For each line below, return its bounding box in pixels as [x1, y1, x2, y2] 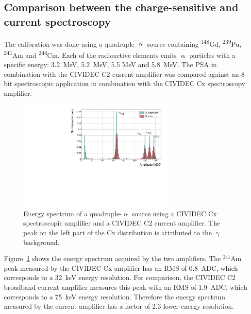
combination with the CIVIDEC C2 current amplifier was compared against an [4, 69, 239, 79]
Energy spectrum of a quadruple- [23, 208, 122, 218]
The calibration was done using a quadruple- [4, 38, 137, 49]
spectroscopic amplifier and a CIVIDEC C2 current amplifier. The [23, 218, 220, 228]
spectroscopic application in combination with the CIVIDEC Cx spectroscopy [14, 78, 245, 88]
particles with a [189, 50, 235, 60]
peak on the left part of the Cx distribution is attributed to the [23, 227, 212, 237]
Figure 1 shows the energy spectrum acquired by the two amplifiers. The [4, 253, 221, 263]
